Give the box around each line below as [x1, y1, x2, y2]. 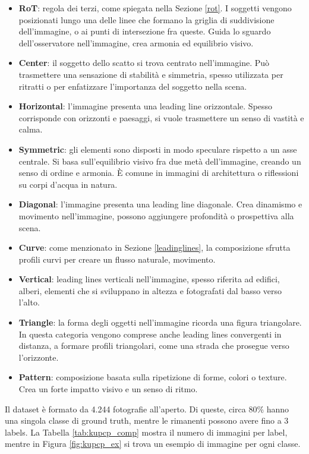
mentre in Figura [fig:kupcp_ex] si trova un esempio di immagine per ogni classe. [5, 437, 301, 450]
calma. [18, 123, 43, 135]
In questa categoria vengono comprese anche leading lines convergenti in [18, 327, 282, 340]
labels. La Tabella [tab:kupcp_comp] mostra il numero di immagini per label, [5, 425, 288, 438]
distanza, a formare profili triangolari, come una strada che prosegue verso [18, 339, 289, 352]
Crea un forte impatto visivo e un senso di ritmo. [18, 383, 198, 395]
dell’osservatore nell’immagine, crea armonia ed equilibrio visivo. [18, 36, 254, 49]
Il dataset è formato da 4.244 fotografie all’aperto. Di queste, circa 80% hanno [5, 402, 289, 415]
